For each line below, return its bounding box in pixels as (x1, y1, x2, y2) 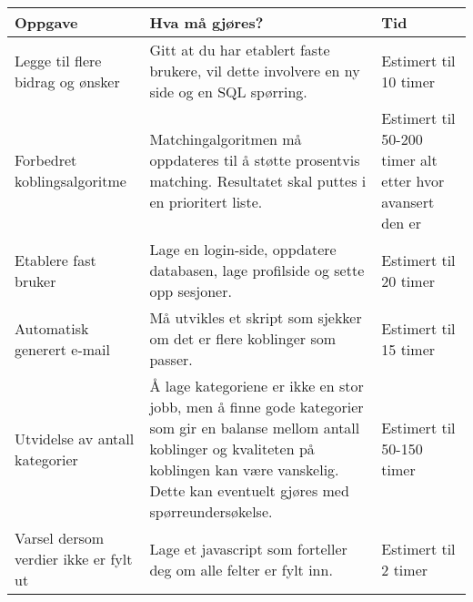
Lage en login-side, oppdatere (149, 239, 337, 260)
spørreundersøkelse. (149, 501, 273, 522)
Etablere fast (15, 249, 96, 270)
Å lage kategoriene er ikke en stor (149, 375, 364, 396)
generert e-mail (15, 338, 110, 360)
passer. (149, 349, 193, 370)
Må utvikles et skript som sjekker (149, 307, 362, 328)
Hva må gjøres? (149, 12, 264, 33)
